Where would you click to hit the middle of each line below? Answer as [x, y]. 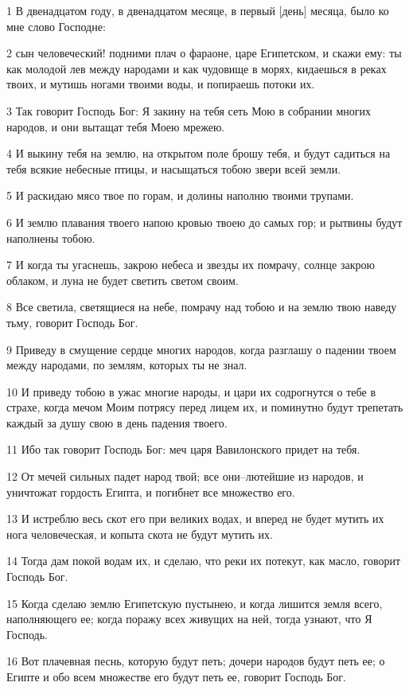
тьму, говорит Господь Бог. [72, 322]
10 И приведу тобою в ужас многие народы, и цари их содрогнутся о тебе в [191, 391]
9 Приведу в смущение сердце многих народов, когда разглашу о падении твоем [201, 349]
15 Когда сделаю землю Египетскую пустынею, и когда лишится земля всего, [195, 603]
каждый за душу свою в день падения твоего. [117, 422]
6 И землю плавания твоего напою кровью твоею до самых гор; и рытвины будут [204, 222]
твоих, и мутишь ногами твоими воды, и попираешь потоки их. [161, 84]
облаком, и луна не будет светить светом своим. [123, 280]
